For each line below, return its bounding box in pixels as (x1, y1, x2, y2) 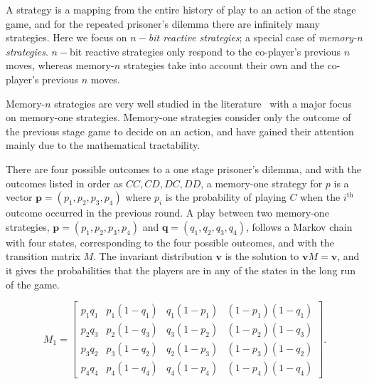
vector (6, 190, 33, 204)
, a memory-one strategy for (200, 175, 323, 190)
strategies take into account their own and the (123, 58, 324, 73)
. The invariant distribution (93, 249, 213, 264)
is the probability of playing (165, 190, 287, 204)
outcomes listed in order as (6, 175, 123, 190)
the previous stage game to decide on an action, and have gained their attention (6, 123, 354, 138)
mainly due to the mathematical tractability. (6, 137, 200, 152)
